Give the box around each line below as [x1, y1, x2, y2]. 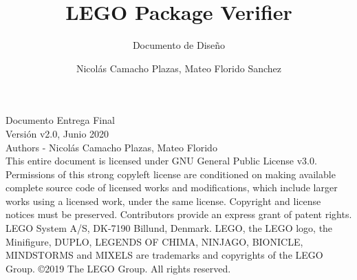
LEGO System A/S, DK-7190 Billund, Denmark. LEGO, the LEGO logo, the [6, 221, 333, 235]
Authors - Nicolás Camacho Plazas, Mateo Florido [6, 140, 217, 154]
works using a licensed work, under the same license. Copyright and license [6, 193, 321, 208]
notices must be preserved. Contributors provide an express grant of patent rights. [6, 207, 352, 222]
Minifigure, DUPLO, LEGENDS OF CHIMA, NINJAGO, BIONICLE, [6, 234, 303, 248]
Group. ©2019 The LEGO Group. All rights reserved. [6, 261, 231, 275]
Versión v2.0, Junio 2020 [6, 126, 109, 140]
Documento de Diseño [132, 38, 226, 52]
